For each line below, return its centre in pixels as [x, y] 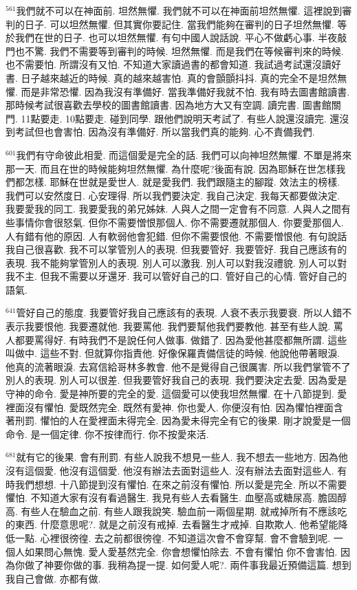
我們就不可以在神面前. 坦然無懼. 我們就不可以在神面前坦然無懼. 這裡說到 [179, 10]
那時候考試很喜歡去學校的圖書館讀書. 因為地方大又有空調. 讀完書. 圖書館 [169, 105]
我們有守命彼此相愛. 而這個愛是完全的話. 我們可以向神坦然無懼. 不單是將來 [184, 154]
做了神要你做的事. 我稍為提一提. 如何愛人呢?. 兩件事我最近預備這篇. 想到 [188, 565]
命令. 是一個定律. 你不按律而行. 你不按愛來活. [107, 434]
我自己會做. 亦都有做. [53, 578]
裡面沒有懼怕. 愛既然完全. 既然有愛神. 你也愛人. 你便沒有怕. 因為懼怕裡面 [170, 407]
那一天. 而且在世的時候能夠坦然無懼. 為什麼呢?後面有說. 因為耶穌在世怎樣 [171, 168]
